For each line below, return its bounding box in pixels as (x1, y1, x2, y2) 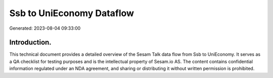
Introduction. (9, 38, 52, 47)
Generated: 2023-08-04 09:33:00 (9, 25, 81, 31)
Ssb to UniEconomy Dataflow (9, 8, 134, 19)
